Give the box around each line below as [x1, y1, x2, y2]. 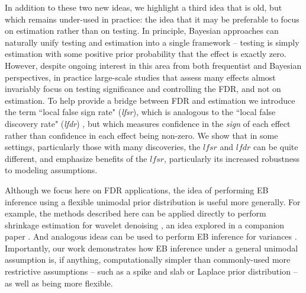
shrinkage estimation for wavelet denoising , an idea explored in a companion [5, 218, 285, 231]
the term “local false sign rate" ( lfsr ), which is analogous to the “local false [5, 106, 276, 118]
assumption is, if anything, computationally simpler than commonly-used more [5, 253, 291, 266]
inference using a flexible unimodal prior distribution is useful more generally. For [5, 195, 301, 208]
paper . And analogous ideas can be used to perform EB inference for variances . [5, 230, 297, 243]
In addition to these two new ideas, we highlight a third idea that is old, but [5, 1, 282, 13]
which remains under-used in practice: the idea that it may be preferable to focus [5, 12, 299, 25]
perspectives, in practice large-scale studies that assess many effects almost [5, 71, 276, 83]
